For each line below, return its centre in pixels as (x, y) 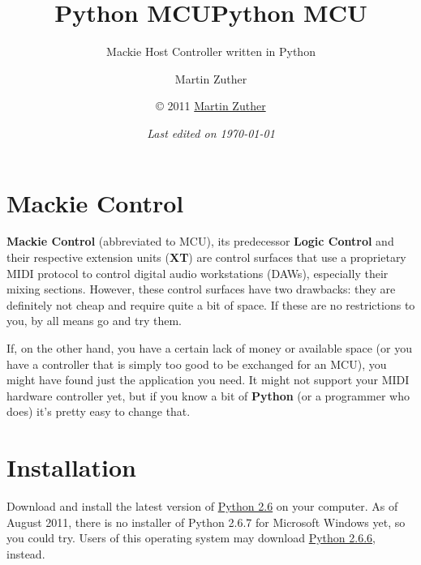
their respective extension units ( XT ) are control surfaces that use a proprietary (206, 257)
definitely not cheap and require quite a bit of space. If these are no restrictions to (211, 304)
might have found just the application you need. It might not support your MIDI (208, 380)
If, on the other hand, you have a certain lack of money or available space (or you (209, 348)
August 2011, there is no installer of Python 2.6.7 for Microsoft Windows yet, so (206, 522)
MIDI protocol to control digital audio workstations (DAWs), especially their (198, 273)
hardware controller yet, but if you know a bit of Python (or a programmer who (208, 395)
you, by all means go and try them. (94, 321)
